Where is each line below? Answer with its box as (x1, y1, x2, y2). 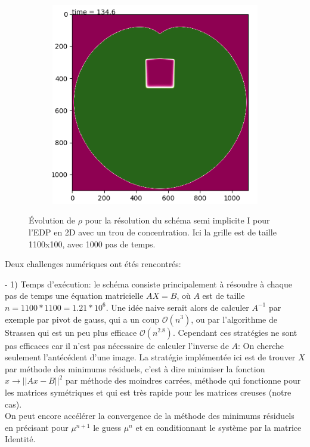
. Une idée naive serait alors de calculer (106, 301, 249, 313)
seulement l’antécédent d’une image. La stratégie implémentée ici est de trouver (5, 351, 296, 363)
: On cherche (238, 339, 284, 351)
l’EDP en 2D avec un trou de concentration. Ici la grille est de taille (29, 226, 277, 238)
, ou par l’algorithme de (191, 313, 277, 325)
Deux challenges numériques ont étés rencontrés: (5, 258, 181, 270)
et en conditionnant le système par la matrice (135, 421, 302, 433)
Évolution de (29, 214, 75, 226)
